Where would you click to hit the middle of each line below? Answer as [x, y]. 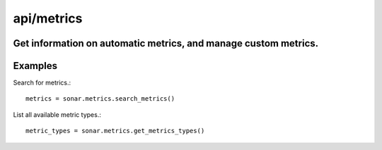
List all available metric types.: [57, 114]
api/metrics [48, 18]
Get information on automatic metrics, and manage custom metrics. [166, 43]
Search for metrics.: [42, 83]
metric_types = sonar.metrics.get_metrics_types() [115, 131]
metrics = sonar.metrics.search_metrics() [100, 99]
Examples [35, 66]
